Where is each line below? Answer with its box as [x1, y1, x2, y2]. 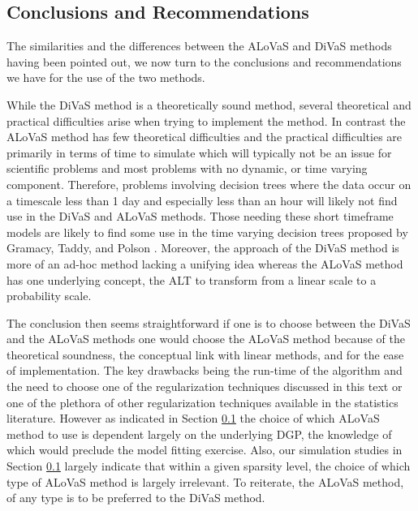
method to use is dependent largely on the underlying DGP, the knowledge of [6, 425, 392, 442]
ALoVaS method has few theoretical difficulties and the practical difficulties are [6, 128, 403, 145]
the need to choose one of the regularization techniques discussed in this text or [6, 378, 403, 395]
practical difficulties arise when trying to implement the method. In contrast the [6, 112, 406, 129]
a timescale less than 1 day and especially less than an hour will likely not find [6, 191, 398, 208]
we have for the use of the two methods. [6, 69, 205, 86]
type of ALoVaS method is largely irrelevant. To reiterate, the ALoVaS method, [6, 473, 404, 490]
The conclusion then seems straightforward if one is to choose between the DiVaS [6, 314, 411, 331]
